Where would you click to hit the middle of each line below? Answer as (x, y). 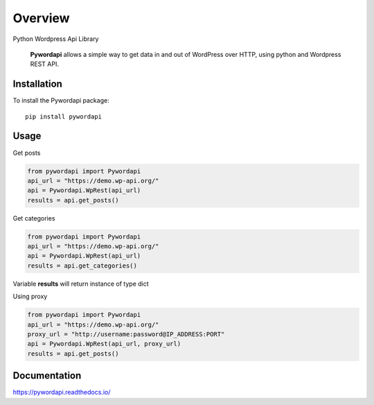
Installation (37, 84)
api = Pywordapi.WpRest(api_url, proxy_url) (104, 344)
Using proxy (30, 296)
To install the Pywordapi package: (61, 101)
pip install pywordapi (64, 117)
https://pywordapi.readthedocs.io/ (62, 393)
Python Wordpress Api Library (56, 39)
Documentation (47, 376)
